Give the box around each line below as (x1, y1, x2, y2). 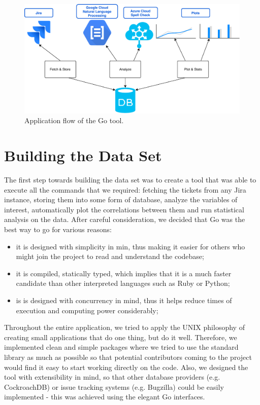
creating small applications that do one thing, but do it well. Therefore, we (4, 332, 237, 342)
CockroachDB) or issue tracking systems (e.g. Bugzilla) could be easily (4, 381, 224, 392)
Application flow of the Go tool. (24, 115, 124, 126)
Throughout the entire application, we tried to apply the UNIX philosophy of (4, 322, 245, 333)
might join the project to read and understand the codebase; (16, 251, 204, 262)
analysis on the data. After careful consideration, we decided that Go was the (4, 214, 245, 225)
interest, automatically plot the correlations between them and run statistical (4, 204, 244, 214)
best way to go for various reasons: (4, 224, 112, 234)
